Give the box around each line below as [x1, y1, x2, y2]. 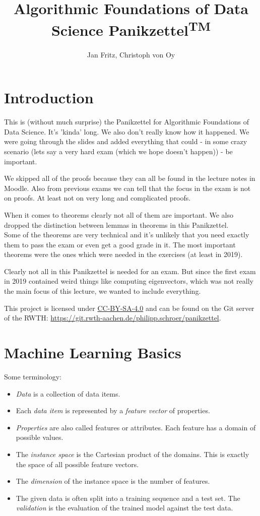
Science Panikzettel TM [51, 18, 211, 40]
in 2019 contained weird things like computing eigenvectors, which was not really [4, 276, 253, 286]
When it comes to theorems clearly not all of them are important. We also [4, 209, 233, 220]
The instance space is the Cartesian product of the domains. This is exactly [16, 448, 249, 459]
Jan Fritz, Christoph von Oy [87, 49, 175, 59]
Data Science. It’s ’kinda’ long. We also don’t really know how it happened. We [4, 126, 249, 137]
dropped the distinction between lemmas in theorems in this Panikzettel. [4, 219, 229, 230]
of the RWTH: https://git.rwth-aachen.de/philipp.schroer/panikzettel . [4, 312, 221, 323]
